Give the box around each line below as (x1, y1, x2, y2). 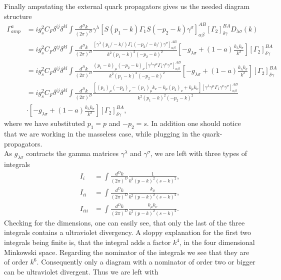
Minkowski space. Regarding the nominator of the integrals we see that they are (4, 246, 249, 257)
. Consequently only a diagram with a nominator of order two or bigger (36, 256, 255, 267)
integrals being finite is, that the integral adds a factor (4, 237, 171, 247)
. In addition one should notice (146, 118, 241, 128)
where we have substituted (4, 118, 85, 128)
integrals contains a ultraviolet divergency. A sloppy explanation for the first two (4, 227, 251, 237)
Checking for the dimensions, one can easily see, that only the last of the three (4, 217, 245, 227)
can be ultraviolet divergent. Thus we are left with (4, 266, 158, 276)
